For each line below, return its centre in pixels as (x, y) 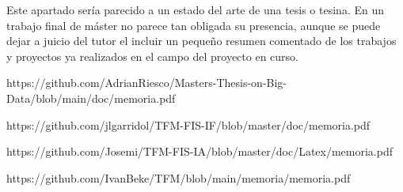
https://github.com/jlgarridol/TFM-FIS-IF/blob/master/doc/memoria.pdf (188, 124)
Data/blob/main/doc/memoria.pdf (91, 98)
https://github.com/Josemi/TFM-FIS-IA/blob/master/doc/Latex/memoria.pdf (200, 151)
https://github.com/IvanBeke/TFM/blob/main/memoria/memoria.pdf (179, 177)
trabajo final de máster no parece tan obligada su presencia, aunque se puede (194, 25)
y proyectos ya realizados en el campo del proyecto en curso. (152, 56)
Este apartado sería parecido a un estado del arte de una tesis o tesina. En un (195, 9)
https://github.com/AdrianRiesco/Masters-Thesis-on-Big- (147, 83)
